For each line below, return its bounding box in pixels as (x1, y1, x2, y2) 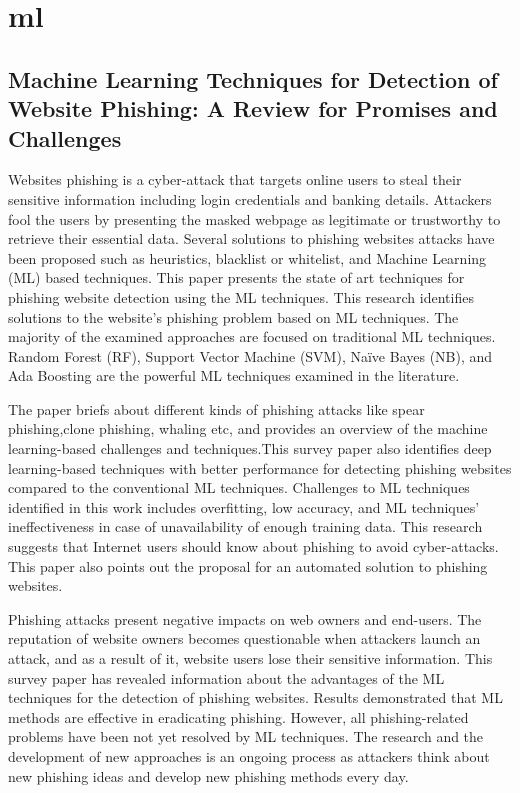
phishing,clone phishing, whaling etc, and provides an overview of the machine (8, 418, 488, 439)
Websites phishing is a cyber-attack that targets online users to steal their (8, 169, 462, 190)
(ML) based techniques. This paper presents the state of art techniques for (8, 267, 465, 288)
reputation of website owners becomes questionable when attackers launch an (8, 628, 481, 649)
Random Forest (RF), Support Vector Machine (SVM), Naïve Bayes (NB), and (8, 345, 493, 366)
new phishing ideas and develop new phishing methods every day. (8, 765, 409, 786)
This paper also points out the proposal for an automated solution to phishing (8, 555, 488, 576)
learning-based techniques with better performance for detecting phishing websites (8, 457, 512, 478)
